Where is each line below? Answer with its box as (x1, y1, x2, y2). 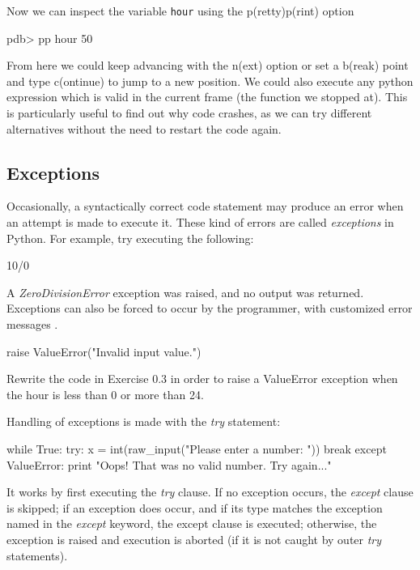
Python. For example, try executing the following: (6, 229, 254, 246)
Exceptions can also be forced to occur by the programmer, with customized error (6, 300, 413, 317)
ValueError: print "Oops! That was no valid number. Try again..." (6, 456, 332, 473)
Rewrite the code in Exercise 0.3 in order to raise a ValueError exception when (6, 370, 398, 387)
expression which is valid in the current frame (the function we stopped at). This (6, 88, 408, 105)
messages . (6, 315, 58, 332)
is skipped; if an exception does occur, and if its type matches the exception (6, 499, 383, 516)
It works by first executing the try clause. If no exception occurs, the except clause (6, 483, 414, 500)
